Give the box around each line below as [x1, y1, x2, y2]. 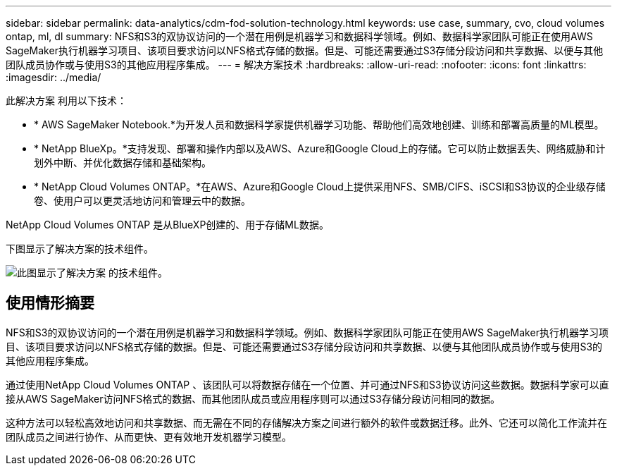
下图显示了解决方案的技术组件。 [6, 243, 154, 255]
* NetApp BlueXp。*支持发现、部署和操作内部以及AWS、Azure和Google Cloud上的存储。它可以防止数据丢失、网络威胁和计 [34, 142, 606, 154]
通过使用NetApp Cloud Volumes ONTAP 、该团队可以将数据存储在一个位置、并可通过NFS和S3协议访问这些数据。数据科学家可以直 [6, 378, 609, 391]
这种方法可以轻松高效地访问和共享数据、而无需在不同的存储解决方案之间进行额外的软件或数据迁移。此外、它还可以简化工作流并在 [6, 416, 607, 429]
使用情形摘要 [6, 294, 94, 312]
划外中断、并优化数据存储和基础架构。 [34, 157, 211, 169]
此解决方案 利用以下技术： [6, 94, 127, 106]
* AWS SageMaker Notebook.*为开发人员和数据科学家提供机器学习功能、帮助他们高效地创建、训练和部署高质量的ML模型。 [34, 118, 604, 130]
